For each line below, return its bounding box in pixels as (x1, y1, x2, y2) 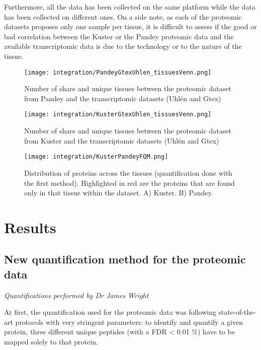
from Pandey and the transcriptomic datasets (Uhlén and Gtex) (24, 93, 221, 103)
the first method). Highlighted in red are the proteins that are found (24, 177, 235, 188)
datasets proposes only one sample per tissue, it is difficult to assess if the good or (4, 21, 257, 32)
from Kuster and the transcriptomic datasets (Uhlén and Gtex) (24, 135, 219, 146)
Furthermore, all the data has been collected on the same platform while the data (4, 2, 255, 12)
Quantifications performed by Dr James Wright (4, 290, 149, 300)
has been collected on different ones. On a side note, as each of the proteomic (4, 11, 242, 22)
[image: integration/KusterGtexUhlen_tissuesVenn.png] (24, 111, 212, 118)
